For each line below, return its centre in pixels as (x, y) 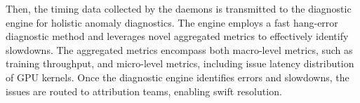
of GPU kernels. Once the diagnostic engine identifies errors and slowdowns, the (178, 77)
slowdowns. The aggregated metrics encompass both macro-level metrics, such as (179, 49)
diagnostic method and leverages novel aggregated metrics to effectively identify (177, 36)
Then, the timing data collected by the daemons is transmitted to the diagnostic (179, 8)
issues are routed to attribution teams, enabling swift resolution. (144, 91)
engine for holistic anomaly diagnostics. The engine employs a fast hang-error (172, 22)
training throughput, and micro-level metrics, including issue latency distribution (180, 63)
